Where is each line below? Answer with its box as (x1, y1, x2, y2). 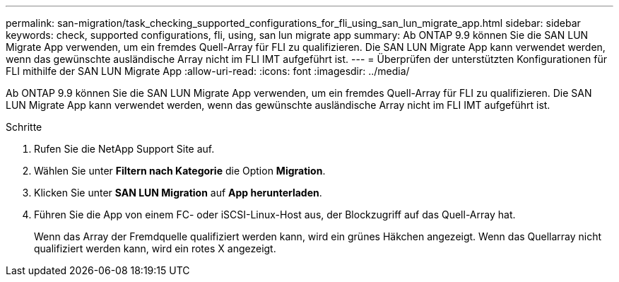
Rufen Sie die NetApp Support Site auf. (34, 143, 215, 155)
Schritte (6, 121, 42, 133)
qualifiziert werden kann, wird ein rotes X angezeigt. (34, 242, 276, 254)
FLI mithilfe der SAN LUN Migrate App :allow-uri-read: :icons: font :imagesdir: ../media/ (6, 65, 410, 77)
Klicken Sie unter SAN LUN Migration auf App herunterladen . (34, 187, 322, 199)
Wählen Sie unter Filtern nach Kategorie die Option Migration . (34, 165, 326, 177)
